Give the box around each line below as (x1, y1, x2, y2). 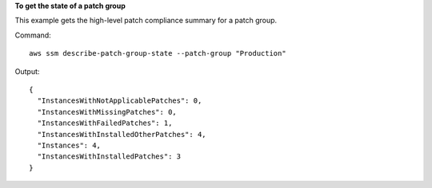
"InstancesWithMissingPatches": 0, (37, 108, 178, 116)
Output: (14, 66, 40, 76)
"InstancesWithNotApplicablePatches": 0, (37, 96, 202, 105)
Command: (14, 30, 51, 40)
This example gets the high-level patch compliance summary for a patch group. (14, 16, 278, 25)
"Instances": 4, (37, 140, 102, 150)
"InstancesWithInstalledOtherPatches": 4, (37, 130, 207, 139)
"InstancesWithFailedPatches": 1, (37, 119, 173, 127)
